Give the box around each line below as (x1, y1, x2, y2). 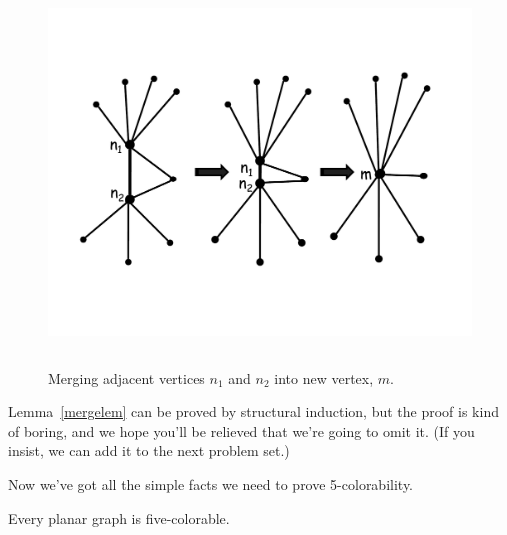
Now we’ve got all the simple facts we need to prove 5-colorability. (8, 473, 414, 494)
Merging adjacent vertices (48, 367, 205, 388)
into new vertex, (274, 367, 374, 388)
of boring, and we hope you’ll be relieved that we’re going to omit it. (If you (8, 420, 475, 441)
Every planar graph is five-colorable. (8, 507, 230, 528)
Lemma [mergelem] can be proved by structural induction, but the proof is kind (8, 401, 499, 422)
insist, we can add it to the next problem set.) (8, 440, 290, 461)
